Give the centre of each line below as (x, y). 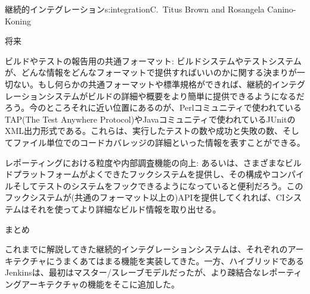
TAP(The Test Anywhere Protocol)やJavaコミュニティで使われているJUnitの (150, 119)
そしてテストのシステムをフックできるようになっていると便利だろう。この (158, 185)
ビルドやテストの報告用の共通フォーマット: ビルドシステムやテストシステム (153, 60)
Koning (18, 21)
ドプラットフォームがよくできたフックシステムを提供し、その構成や (138, 174)
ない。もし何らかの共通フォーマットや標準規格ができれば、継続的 (142, 84)
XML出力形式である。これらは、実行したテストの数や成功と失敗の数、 (144, 131)
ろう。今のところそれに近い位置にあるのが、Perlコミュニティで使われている (153, 107)
